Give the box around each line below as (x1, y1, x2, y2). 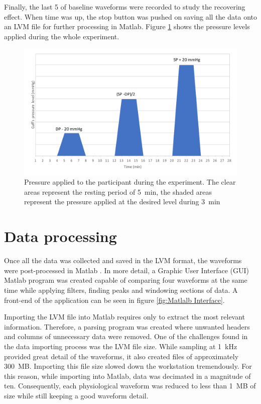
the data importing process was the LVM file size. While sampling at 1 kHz (4, 341, 237, 351)
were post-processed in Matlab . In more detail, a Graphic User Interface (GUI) (4, 265, 249, 275)
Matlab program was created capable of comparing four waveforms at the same (4, 275, 247, 285)
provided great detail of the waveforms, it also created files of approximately (4, 351, 239, 361)
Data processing (4, 226, 117, 247)
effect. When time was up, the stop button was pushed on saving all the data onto (4, 11, 257, 22)
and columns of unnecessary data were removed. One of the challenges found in (4, 331, 248, 342)
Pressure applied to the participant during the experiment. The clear (24, 177, 236, 187)
